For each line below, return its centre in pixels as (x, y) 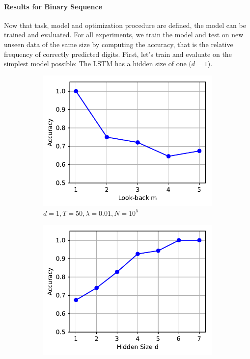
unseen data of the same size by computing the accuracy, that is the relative (119, 44)
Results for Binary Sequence (53, 6)
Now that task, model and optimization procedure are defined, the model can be (125, 25)
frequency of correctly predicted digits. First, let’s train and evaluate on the (118, 54)
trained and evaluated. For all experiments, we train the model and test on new (124, 35)
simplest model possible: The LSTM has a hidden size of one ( (98, 64)
